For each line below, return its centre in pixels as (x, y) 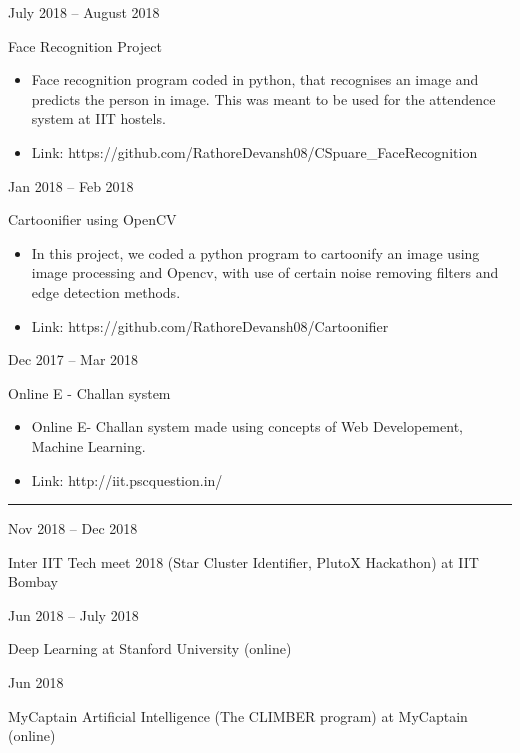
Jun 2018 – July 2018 (73, 614)
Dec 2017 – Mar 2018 (73, 359)
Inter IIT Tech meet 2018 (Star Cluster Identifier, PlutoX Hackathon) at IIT (243, 561)
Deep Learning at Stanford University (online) (150, 648)
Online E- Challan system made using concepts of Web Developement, (247, 426)
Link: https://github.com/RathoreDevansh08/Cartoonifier (210, 325)
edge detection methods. (106, 291)
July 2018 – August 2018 (84, 12)
